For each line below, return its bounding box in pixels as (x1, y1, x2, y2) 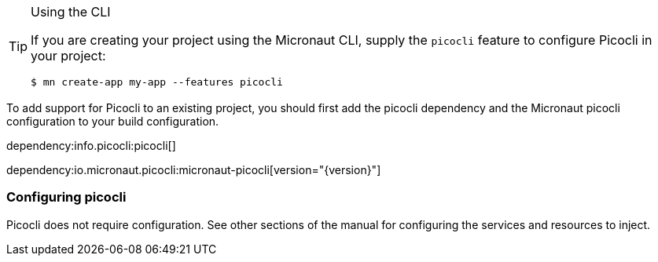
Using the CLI (31, 4, 111, 20)
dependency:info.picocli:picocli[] (6, 139, 176, 152)
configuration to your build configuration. (6, 115, 219, 128)
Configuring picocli (6, 189, 127, 206)
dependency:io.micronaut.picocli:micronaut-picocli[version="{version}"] (6, 163, 381, 176)
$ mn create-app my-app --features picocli (31, 76, 283, 88)
